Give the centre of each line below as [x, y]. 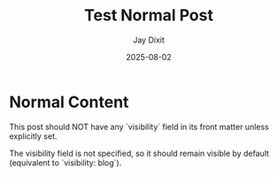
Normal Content [69, 102]
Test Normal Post [149, 15]
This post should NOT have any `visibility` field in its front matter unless [139, 127]
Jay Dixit [149, 40]
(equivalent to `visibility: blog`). [66, 162]
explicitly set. [33, 136]
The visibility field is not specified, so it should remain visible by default [139, 153]
